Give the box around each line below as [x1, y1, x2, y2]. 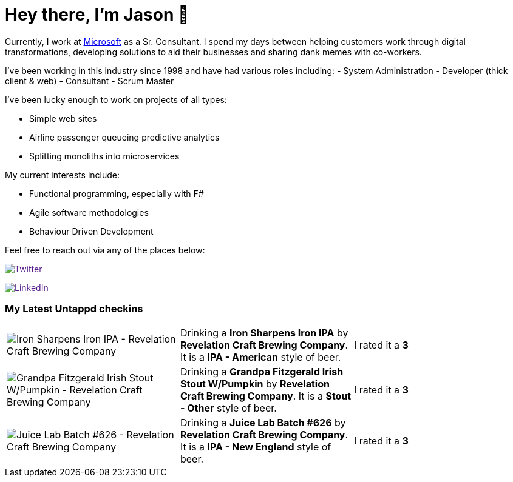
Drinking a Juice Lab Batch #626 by [180, 416, 346, 429]
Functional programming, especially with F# [29, 188, 204, 199]
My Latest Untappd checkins [5, 303, 143, 315]
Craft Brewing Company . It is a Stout [180, 389, 352, 402]
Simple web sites [29, 113, 97, 124]
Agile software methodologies [29, 207, 149, 218]
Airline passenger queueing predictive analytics [29, 132, 220, 142]
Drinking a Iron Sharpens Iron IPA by [180, 326, 348, 339]
